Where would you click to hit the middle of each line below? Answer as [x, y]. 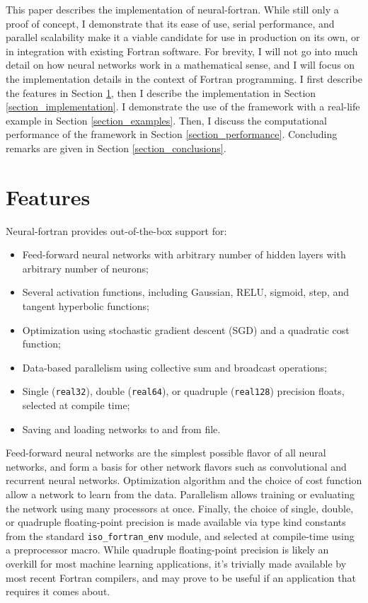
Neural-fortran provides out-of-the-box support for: [116, 230]
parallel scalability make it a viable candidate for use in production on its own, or [183, 37]
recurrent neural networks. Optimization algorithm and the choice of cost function [184, 480]
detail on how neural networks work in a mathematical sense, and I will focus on [180, 65]
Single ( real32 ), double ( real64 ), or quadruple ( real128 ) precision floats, [183, 391]
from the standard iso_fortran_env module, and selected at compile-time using [180, 535]
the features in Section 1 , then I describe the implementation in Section [161, 92]
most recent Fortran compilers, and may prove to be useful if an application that [181, 577]
